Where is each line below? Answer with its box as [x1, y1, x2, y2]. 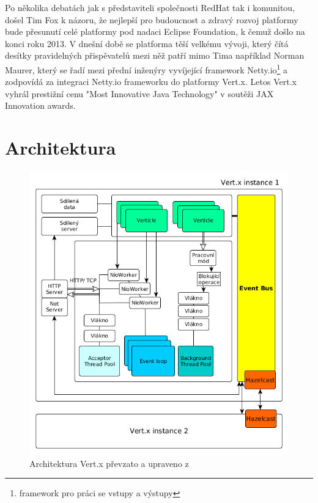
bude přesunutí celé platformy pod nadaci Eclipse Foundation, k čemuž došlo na [5, 25, 305, 38]
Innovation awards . [5, 99, 76, 112]
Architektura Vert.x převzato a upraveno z [29, 457, 189, 469]
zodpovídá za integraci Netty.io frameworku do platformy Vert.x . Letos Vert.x [5, 75, 297, 88]
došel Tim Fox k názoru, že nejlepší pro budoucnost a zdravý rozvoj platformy [5, 13, 298, 26]
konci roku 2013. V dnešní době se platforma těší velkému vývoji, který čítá [5, 37, 289, 50]
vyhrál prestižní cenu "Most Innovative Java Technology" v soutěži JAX [5, 87, 274, 100]
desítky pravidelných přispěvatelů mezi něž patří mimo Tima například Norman [5, 49, 305, 62]
